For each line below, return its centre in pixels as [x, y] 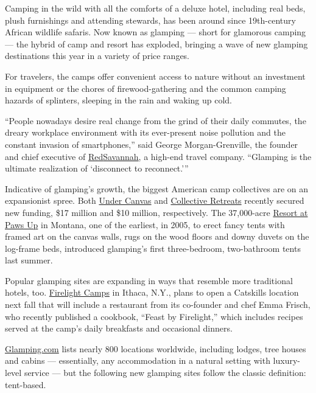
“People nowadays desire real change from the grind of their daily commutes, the [156, 120]
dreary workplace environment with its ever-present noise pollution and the [145, 132]
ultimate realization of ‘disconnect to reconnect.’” [97, 168]
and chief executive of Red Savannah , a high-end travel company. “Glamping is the [158, 156]
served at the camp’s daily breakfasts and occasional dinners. [119, 328]
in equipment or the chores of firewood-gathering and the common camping [146, 88]
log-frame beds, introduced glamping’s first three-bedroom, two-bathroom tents [153, 248]
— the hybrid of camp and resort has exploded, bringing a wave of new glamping [156, 43]
